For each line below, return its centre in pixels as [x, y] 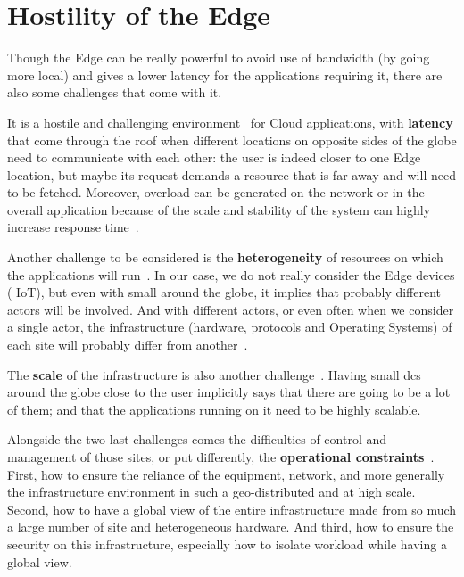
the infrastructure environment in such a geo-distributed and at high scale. [211, 492]
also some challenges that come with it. [115, 92]
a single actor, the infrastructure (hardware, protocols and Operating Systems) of [230, 327]
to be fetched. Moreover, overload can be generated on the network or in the [216, 192]
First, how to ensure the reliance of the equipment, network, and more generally [226, 474]
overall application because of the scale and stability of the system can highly [219, 209]
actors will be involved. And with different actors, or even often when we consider [231, 309]
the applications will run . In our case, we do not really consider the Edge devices [231, 274]
